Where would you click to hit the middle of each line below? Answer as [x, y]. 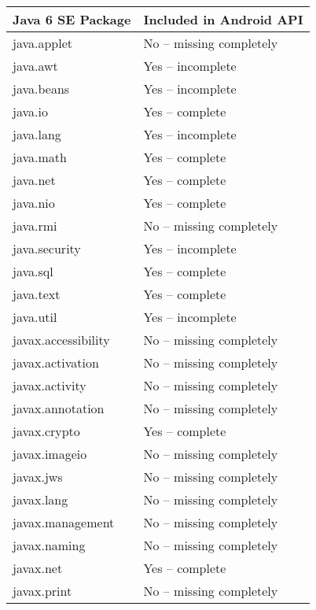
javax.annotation [59, 408]
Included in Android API [223, 19]
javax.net [38, 568]
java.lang [37, 134]
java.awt [35, 66]
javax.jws [38, 477]
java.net [34, 180]
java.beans [41, 89]
